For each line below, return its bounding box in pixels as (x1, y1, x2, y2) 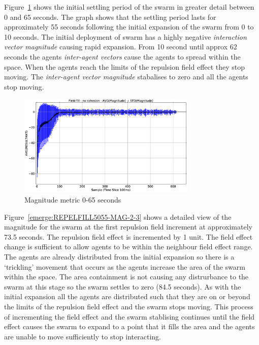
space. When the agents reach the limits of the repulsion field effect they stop (4, 61, 245, 72)
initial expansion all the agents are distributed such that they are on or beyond (4, 291, 250, 302)
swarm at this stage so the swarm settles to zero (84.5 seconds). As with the (4, 281, 241, 292)
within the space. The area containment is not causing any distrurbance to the (4, 271, 249, 282)
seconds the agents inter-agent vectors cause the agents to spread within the (4, 51, 241, 62)
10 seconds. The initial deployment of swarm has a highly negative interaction (4, 31, 247, 42)
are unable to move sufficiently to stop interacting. (4, 331, 161, 341)
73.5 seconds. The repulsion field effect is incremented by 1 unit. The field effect (4, 231, 253, 242)
